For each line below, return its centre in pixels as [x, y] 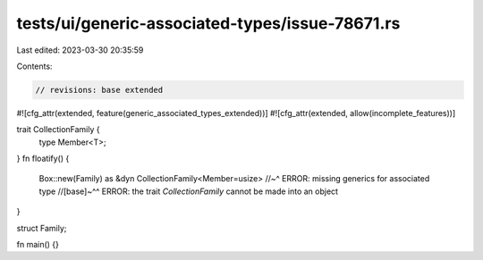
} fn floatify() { [43, 159]
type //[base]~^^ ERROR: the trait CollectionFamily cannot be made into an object [189, 191]
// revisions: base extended [99, 90]
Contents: [34, 66]
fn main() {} [38, 245]
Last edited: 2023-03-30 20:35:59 [80, 50]
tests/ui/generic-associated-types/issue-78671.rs [208, 23]
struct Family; [42, 228]
